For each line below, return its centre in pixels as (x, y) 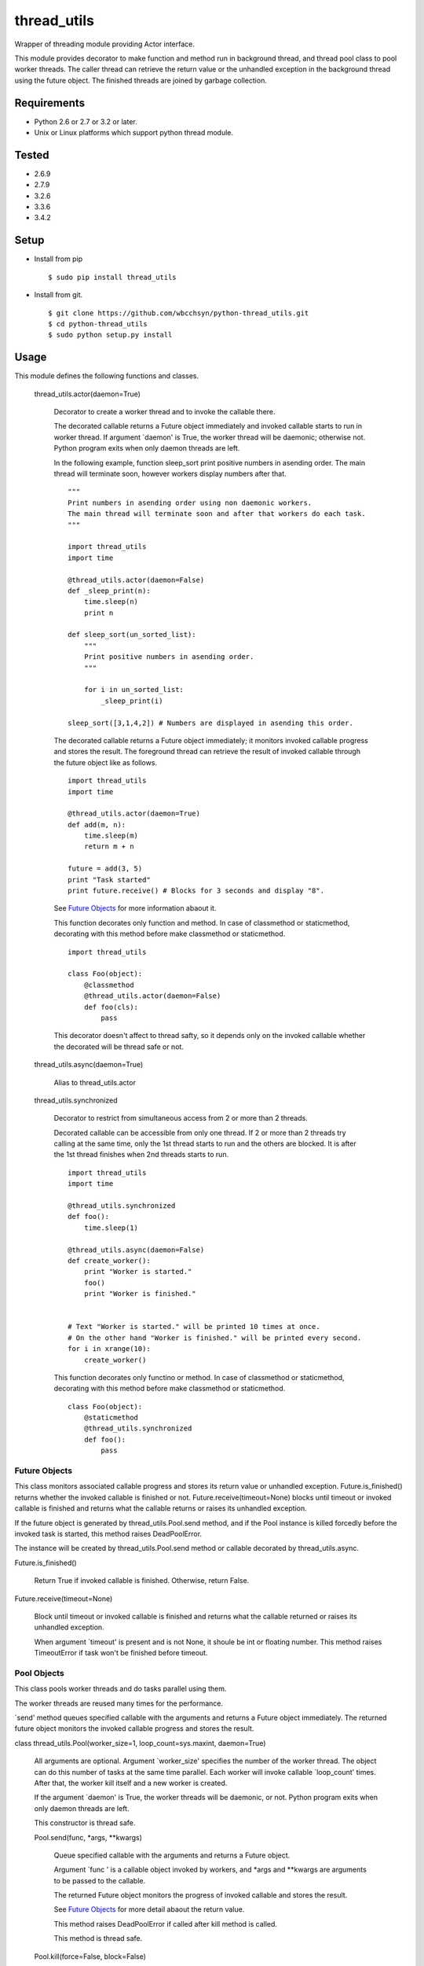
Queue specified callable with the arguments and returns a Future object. (172, 1855)
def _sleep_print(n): (109, 591)
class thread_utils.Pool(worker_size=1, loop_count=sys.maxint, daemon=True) (140, 1743)
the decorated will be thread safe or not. (119, 1047)
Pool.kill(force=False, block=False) (90, 1956)
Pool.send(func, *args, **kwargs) (88, 1837)
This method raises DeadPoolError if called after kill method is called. (166, 1924)
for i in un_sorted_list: (134, 690)
